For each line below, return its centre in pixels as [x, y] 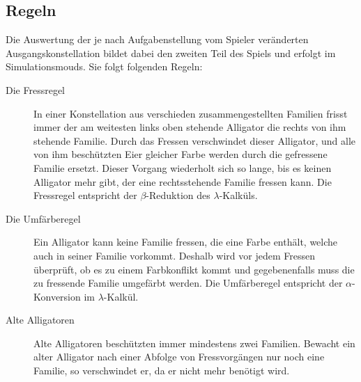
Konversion [57, 296]
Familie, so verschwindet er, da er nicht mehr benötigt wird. [162, 371]
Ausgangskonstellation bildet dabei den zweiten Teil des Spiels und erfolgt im [171, 53]
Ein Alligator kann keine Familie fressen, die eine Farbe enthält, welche [186, 242]
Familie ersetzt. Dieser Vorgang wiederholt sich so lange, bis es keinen [183, 167]
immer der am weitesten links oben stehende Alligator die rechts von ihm [190, 127]
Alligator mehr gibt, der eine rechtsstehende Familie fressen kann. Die [183, 181]
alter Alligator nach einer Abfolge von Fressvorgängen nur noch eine [179, 357]
